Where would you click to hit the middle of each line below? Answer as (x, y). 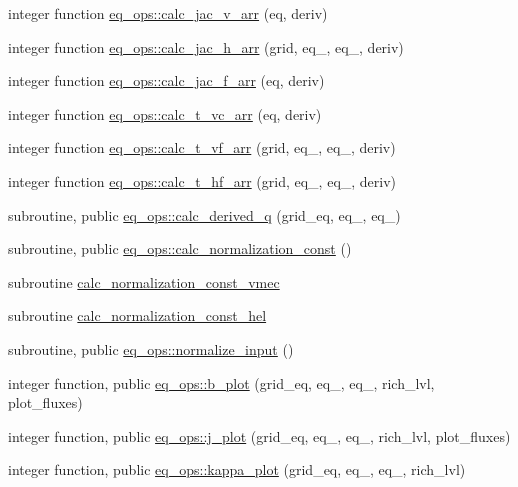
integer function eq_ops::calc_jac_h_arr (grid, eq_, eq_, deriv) (206, 46)
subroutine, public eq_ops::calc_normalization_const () (180, 248)
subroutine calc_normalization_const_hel (137, 315)
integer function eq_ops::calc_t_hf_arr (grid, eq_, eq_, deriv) (202, 180)
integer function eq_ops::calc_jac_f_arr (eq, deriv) (166, 80)
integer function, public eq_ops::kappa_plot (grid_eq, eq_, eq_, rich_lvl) (237, 469)
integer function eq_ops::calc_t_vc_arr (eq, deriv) (165, 113)
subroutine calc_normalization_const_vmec (144, 281)
